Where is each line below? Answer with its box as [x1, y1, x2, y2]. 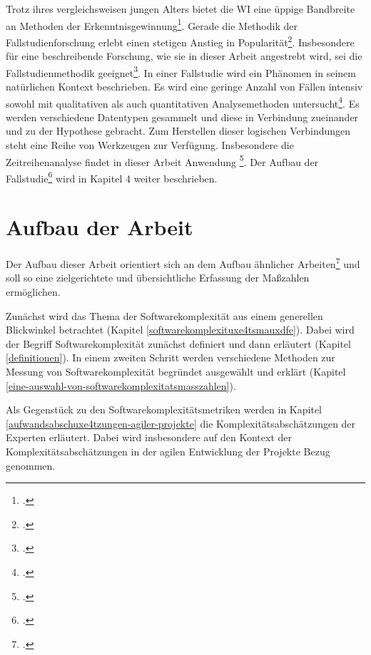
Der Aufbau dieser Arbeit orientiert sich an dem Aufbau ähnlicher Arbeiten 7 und [6, 254, 360, 271]
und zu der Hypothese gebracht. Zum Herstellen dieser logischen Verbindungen [6, 123, 351, 138]
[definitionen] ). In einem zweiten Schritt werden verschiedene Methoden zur [6, 350, 335, 365]
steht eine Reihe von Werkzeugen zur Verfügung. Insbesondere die [6, 137, 294, 152]
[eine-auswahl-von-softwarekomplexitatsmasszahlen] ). [6, 378, 236, 393]
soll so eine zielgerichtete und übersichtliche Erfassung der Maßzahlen [6, 270, 310, 285]
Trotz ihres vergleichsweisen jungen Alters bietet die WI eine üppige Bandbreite [6, 1, 355, 16]
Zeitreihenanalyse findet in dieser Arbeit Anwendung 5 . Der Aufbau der [6, 152, 319, 169]
